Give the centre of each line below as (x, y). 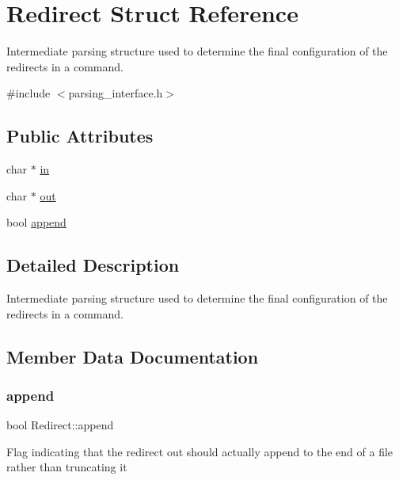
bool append (36, 222)
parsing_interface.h (116, 93)
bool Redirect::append (60, 425)
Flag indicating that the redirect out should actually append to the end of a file (200, 451)
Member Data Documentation (133, 356)
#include (28, 93)
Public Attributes (80, 136)
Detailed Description (93, 265)
